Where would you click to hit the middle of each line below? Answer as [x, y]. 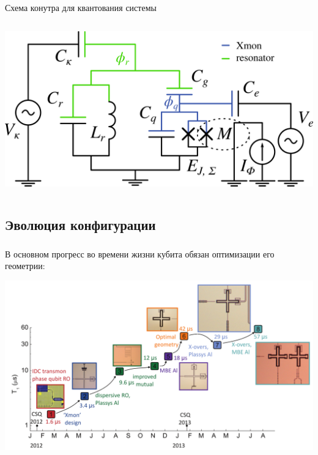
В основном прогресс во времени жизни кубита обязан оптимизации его [140, 253]
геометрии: [25, 266]
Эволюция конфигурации [80, 225]
